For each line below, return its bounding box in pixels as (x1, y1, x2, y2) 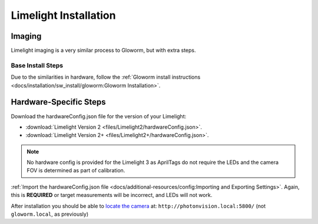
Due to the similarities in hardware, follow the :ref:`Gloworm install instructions (11, 73, 201, 81)
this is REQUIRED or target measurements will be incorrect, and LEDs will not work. (11, 192, 213, 199)
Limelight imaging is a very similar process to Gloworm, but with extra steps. (11, 47, 197, 54)
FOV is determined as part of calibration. (26, 167, 125, 174)
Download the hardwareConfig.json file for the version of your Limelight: (11, 112, 187, 120)
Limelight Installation (11, 9, 116, 22)
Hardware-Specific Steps (11, 97, 106, 107)
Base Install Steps (11, 61, 64, 69)
